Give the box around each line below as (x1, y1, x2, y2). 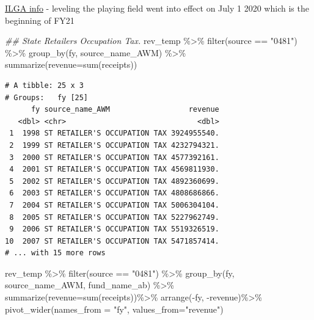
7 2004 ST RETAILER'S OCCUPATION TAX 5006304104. (9, 200, 219, 209)
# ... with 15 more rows (5, 249, 106, 258)
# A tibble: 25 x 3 (5, 81, 84, 90)
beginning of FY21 (5, 13, 75, 26)
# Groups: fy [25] (5, 93, 89, 102)
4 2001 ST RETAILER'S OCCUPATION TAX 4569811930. (9, 165, 219, 174)
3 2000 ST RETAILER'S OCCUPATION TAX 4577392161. (9, 153, 219, 162)
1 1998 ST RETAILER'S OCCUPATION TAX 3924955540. (9, 129, 219, 138)
